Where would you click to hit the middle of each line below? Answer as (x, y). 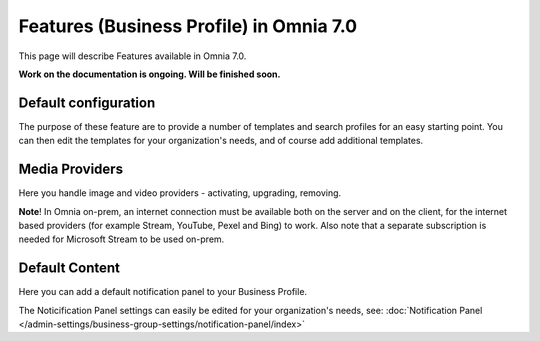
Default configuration (87, 102)
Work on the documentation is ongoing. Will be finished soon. (149, 74)
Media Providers (71, 169)
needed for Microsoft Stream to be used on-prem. (121, 239)
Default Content (69, 268)
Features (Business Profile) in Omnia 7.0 (188, 26)
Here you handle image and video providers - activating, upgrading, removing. (180, 193)
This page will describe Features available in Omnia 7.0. (132, 56)
